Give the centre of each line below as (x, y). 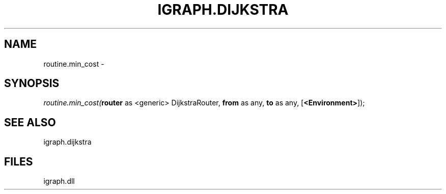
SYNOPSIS (32, 84)
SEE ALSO (30, 122)
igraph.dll (59, 181)
